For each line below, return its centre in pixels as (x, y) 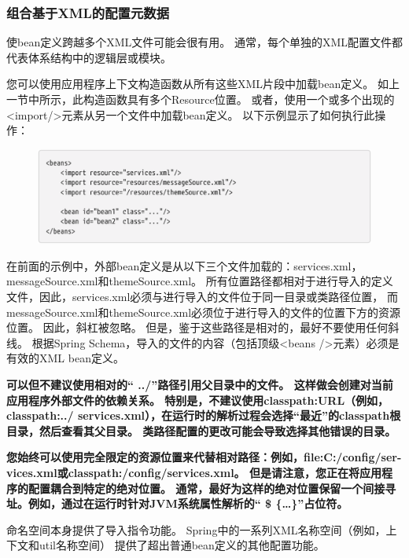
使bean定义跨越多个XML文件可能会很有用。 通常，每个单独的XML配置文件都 (205, 42)
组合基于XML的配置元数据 (88, 12)
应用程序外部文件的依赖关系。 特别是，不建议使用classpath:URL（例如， (198, 400)
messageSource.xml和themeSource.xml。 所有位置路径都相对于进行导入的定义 (200, 281)
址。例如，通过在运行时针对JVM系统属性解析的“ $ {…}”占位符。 (177, 503)
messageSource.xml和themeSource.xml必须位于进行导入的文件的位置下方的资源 (204, 312)
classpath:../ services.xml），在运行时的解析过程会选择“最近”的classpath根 (204, 415)
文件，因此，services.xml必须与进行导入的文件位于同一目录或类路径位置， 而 (202, 297)
